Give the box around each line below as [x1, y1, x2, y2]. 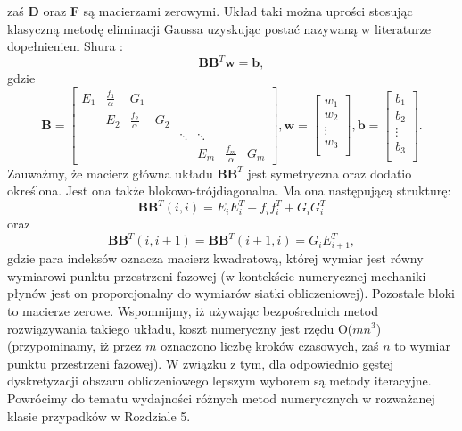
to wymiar [394, 336, 450, 355]
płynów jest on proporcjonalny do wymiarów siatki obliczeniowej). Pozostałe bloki [7, 284, 455, 303]
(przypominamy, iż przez [7, 336, 142, 355]
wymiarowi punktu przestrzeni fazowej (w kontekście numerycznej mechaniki [7, 266, 426, 285]
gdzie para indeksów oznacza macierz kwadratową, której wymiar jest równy [7, 249, 424, 268]
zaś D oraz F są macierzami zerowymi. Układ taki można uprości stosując [7, 2, 413, 20]
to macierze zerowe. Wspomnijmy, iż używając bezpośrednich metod [7, 301, 378, 319]
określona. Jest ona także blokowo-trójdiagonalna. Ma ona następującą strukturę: [7, 181, 451, 200]
